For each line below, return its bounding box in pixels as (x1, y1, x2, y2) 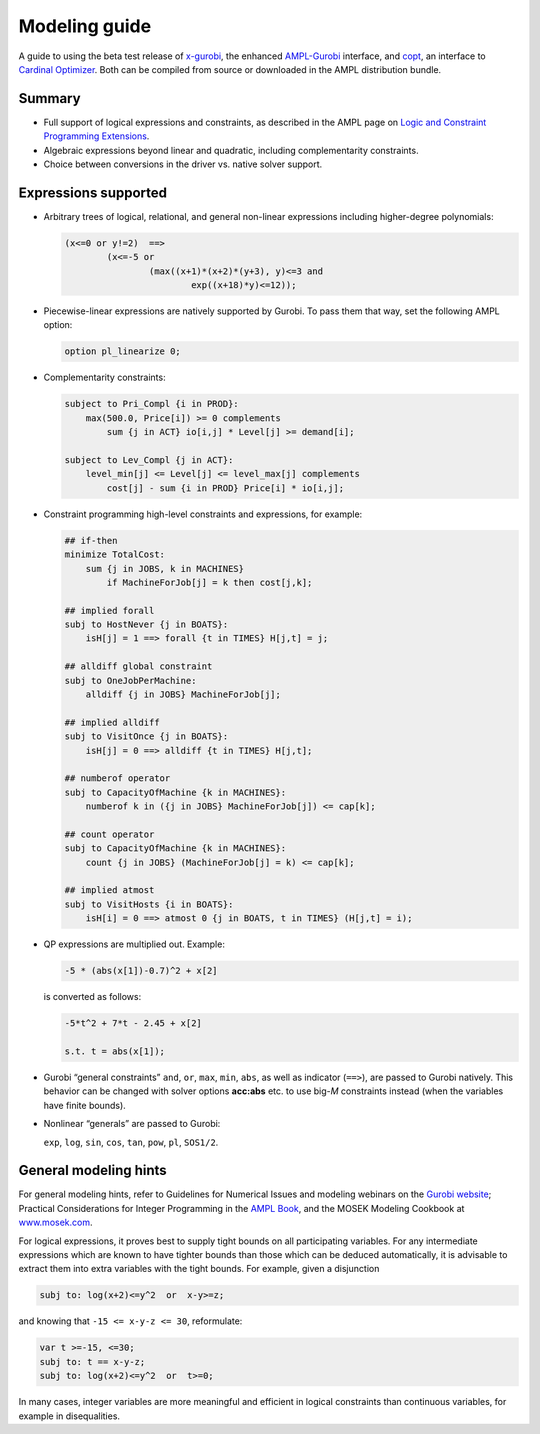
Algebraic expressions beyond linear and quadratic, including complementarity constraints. (43, 144, 419, 156)
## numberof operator (64, 773, 171, 784)
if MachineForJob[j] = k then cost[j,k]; (106, 576, 313, 588)
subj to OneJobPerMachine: (64, 675, 197, 686)
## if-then (64, 535, 118, 546)
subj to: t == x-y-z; (39, 1356, 146, 1367)
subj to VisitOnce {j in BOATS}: (64, 731, 229, 742)
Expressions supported (18, 184, 168, 201)
